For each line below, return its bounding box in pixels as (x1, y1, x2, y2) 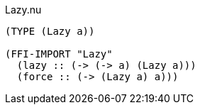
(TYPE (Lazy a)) (5, 26, 95, 37)
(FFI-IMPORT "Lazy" (5, 48, 113, 60)
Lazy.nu (5, 4, 42, 16)
